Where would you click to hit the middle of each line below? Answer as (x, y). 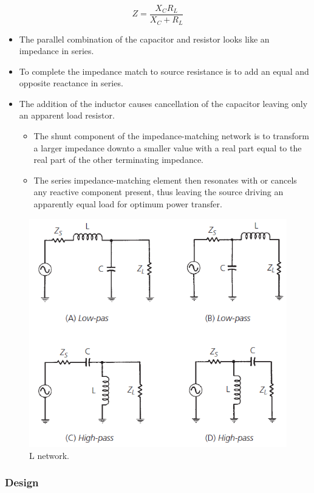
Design (22, 482)
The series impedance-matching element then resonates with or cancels (165, 180)
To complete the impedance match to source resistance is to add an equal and (164, 71)
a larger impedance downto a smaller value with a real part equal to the (168, 147)
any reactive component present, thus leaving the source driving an (159, 192)
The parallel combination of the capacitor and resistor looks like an (144, 39)
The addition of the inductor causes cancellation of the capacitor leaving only (163, 103)
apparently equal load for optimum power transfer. (128, 204)
